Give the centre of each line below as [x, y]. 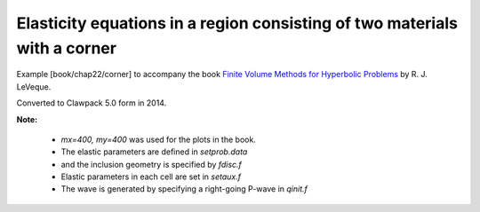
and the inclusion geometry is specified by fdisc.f [151, 164]
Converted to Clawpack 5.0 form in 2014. [92, 103]
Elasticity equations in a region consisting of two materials [237, 23]
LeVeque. [34, 86]
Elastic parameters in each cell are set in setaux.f [151, 177]
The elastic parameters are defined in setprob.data [154, 152]
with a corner [67, 48]
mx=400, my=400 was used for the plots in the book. [159, 139]
